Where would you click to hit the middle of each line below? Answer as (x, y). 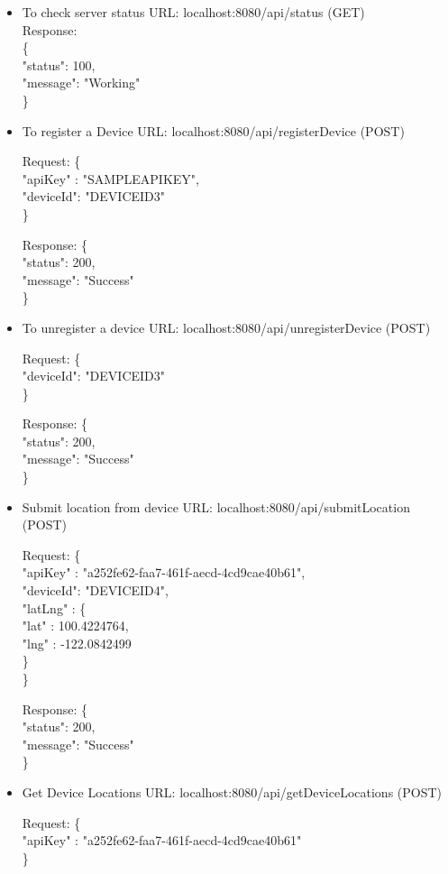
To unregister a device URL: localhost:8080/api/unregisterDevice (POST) (226, 327)
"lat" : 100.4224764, (75, 626)
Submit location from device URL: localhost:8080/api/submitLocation (216, 506)
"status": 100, (59, 64)
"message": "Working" (81, 83)
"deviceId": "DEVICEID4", (95, 590)
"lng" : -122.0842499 (77, 643)
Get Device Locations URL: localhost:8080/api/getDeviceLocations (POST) (232, 791)
